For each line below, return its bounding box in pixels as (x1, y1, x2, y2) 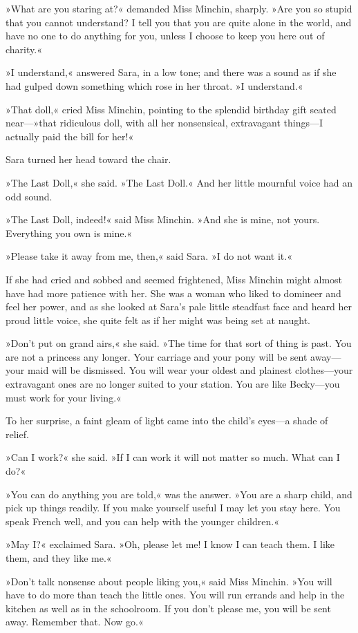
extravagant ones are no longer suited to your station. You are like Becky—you (6, 377, 340, 391)
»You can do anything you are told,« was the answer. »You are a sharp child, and (6, 486, 352, 501)
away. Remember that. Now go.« (6, 614, 144, 629)
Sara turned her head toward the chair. (6, 152, 171, 167)
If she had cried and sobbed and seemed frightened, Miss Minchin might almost (6, 272, 343, 286)
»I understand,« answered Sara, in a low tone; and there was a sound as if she (6, 65, 337, 79)
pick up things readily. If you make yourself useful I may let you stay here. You (6, 500, 341, 515)
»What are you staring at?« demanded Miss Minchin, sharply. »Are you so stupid (6, 1, 352, 15)
